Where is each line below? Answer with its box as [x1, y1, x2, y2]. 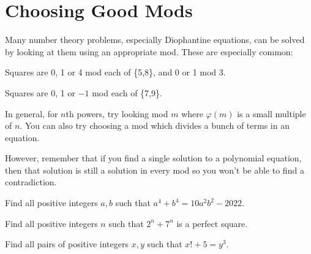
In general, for [5, 107, 58, 120]
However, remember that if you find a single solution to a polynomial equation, [5, 152, 302, 164]
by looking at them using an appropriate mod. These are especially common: [5, 45, 293, 58]
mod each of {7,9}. [92, 86, 162, 99]
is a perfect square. [176, 217, 248, 229]
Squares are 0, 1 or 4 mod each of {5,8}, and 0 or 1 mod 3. [5, 66, 226, 79]
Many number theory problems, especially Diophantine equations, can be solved [5, 33, 305, 46]
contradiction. [5, 175, 57, 188]
